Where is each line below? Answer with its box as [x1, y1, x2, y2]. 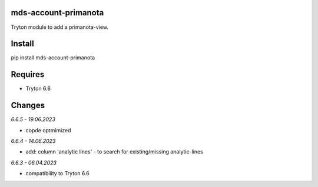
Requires [11, 69, 45, 79]
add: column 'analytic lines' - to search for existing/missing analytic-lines [25, 148, 203, 155]
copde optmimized [25, 126, 71, 133]
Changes [11, 101, 45, 111]
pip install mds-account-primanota [11, 54, 95, 61]
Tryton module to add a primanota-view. [11, 24, 109, 31]
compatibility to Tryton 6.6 [25, 170, 90, 177]
